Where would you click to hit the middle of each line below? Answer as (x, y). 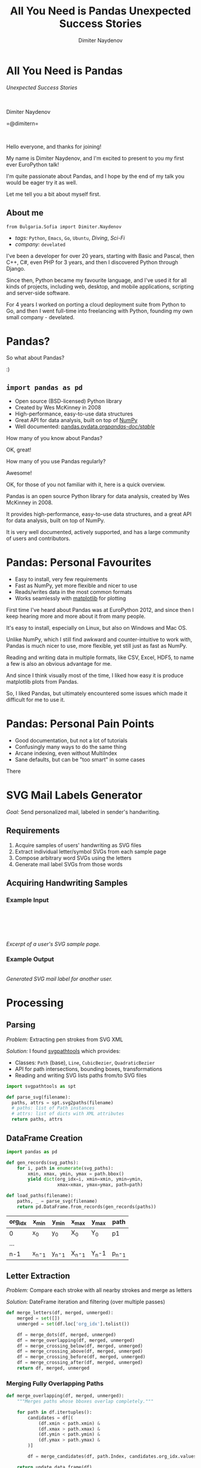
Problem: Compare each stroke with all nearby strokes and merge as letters (99, 1290)
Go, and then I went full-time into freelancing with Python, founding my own (100, 311)
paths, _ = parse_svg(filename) (57, 1202)
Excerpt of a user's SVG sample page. (53, 944)
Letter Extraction (38, 1276)
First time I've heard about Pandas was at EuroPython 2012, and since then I (100, 610)
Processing (35, 1003)
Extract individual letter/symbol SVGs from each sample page (90, 851)
